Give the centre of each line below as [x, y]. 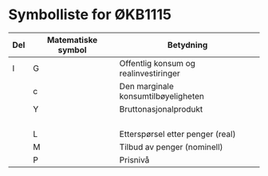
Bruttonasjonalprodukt [161, 109]
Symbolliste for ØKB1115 [90, 15]
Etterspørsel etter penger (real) [177, 134]
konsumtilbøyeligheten [162, 96]
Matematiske [72, 40]
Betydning [187, 45]
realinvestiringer [150, 73]
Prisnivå [134, 159]
